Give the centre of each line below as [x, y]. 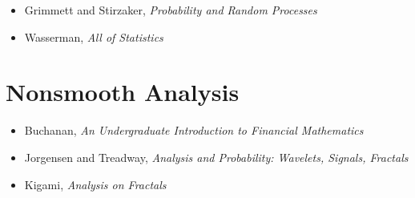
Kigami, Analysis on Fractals [95, 184]
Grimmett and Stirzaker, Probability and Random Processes [171, 10]
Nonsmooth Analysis [123, 92]
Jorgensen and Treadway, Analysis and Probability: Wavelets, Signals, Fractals [216, 157]
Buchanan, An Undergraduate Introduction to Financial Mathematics [194, 130]
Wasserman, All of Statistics [94, 36]
